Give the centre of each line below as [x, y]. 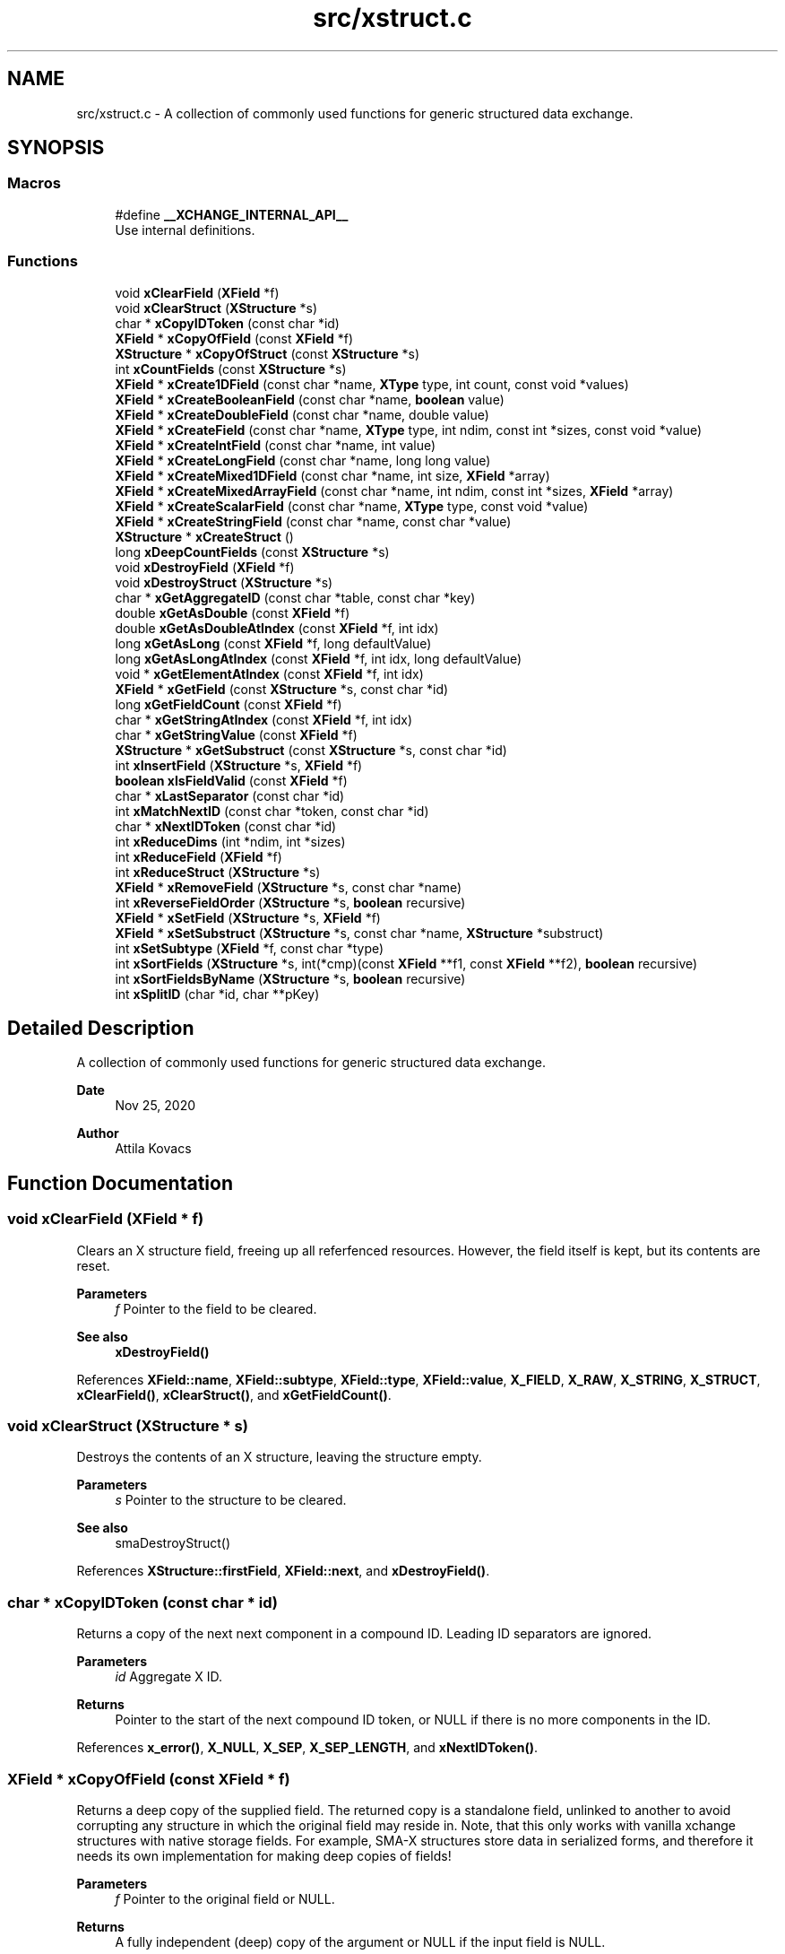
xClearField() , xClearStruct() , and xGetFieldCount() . [234, 1394]
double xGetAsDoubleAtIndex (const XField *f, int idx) [277, 628]
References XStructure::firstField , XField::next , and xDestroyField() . [283, 1571]
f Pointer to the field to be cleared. [216, 1308]
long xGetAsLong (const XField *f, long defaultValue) [273, 643]
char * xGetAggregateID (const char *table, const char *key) [295, 597]
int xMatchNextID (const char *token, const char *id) [272, 811]
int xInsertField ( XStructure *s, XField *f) [239, 765]
